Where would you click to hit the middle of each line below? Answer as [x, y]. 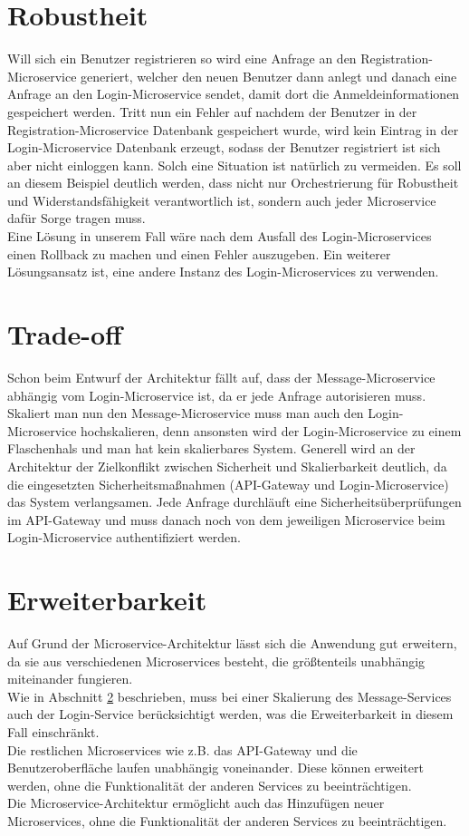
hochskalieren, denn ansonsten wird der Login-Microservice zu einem [271, 430]
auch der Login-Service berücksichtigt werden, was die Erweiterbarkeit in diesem [230, 714]
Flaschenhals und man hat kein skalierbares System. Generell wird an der [211, 448]
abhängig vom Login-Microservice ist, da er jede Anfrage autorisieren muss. [217, 395]
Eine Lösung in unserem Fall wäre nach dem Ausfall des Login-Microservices [220, 236]
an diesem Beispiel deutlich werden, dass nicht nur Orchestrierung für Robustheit [233, 183]
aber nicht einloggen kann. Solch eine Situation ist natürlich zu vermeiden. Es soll [234, 165]
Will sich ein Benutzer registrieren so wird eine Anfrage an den [182, 58]
